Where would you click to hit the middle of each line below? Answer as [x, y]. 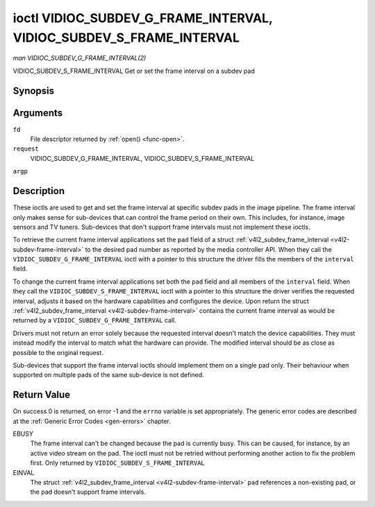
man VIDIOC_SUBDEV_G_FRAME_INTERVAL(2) [80, 58]
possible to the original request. [58, 352]
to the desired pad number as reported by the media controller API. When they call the [209, 249]
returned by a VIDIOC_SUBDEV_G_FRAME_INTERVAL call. [95, 320]
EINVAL [24, 472]
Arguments [38, 113]
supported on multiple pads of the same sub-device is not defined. [108, 375]
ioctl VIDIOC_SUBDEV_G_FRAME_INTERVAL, [143, 18]
